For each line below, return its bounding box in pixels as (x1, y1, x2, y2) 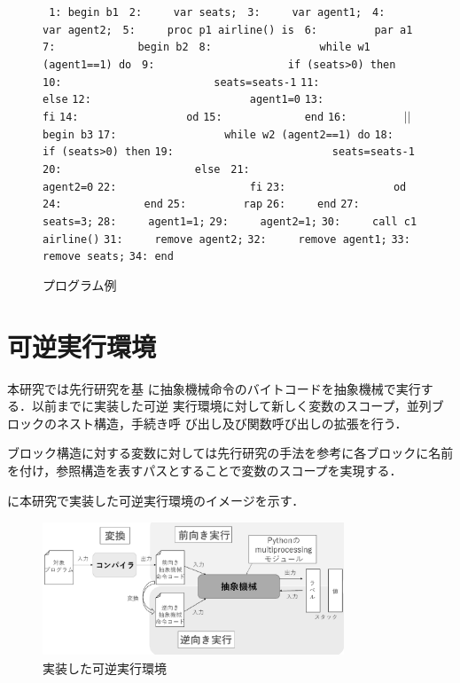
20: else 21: (43, 162, 250, 176)
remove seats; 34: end (43, 250, 174, 263)
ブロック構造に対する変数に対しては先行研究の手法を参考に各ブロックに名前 (7, 444, 454, 462)
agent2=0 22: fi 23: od (43, 180, 407, 193)
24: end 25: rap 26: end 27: (43, 198, 360, 211)
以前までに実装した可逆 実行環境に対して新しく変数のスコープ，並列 (31, 396, 432, 415)
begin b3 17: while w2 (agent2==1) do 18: (43, 128, 394, 141)
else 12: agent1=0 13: (43, 93, 324, 106)
